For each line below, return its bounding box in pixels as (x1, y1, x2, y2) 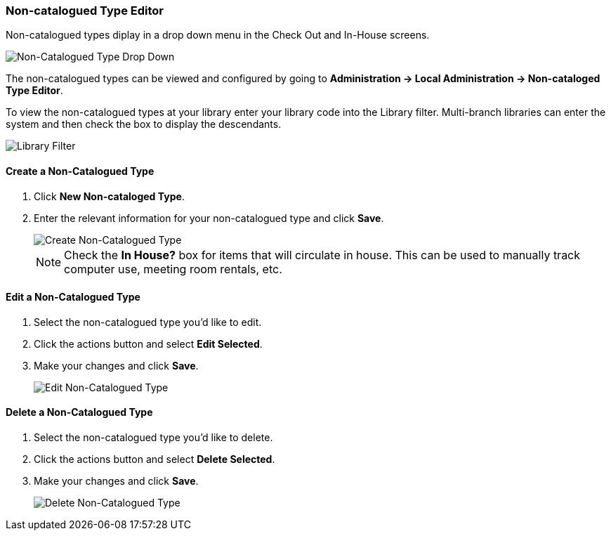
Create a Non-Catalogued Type (6, 164, 155, 177)
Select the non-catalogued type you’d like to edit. (34, 315, 262, 328)
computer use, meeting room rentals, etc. (64, 261, 282, 276)
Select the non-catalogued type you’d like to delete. (34, 431, 273, 444)
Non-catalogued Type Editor (6, 4, 164, 18)
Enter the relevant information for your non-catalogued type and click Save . (34, 211, 384, 224)
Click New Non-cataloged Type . (34, 190, 185, 202)
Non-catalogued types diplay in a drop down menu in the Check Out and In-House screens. (6, 29, 430, 41)
